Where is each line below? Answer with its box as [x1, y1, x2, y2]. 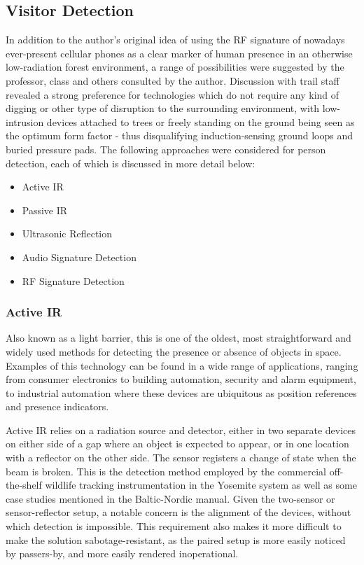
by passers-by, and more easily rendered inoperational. [6, 546, 239, 561]
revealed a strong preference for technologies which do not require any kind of [6, 87, 339, 102]
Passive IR [22, 202, 68, 217]
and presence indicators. [6, 399, 109, 414]
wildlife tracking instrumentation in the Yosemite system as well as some [45, 477, 357, 492]
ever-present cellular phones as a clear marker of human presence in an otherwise [6, 46, 353, 60]
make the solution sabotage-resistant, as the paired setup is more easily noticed [6, 532, 346, 547]
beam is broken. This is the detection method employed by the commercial [6, 463, 326, 478]
